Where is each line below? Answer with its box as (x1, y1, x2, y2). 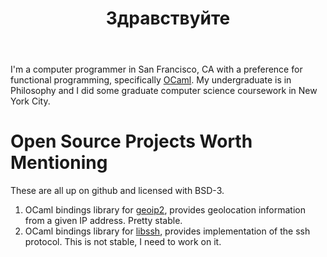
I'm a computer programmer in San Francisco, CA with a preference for (10, 63, 303, 76)
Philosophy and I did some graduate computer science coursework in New (10, 85, 318, 97)
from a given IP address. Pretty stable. (24, 215, 183, 227)
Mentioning (10, 152, 108, 174)
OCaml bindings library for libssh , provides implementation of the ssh (24, 225, 311, 237)
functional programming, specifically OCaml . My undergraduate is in (10, 74, 292, 86)
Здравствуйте (105, 7, 231, 30)
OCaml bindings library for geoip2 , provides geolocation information (24, 204, 306, 216)
